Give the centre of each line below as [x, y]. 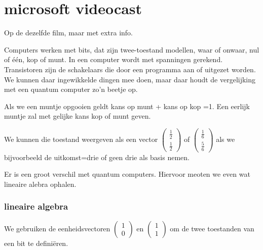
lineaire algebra [36, 206]
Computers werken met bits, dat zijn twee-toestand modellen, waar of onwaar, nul [132, 49]
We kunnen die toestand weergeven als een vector [81, 139]
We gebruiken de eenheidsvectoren [57, 228]
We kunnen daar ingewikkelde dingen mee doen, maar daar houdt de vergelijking [130, 79]
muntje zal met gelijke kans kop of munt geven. [78, 116]
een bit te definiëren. [36, 243]
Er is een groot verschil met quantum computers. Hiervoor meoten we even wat [127, 174]
